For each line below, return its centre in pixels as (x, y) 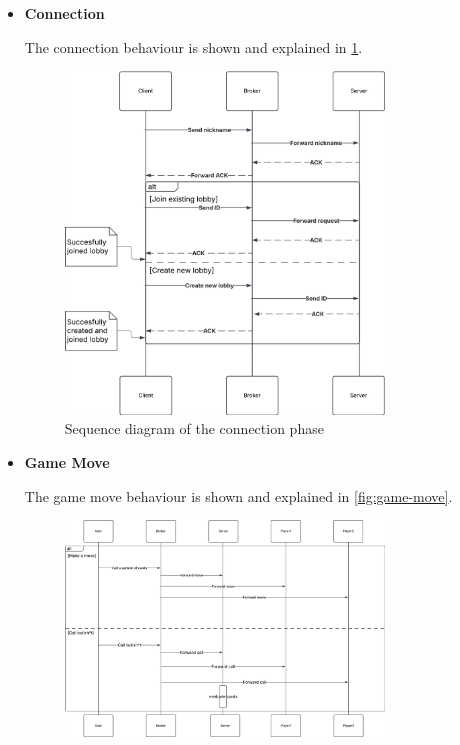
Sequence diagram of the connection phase (194, 428)
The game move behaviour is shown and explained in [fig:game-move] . (238, 495)
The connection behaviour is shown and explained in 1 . (193, 46)
